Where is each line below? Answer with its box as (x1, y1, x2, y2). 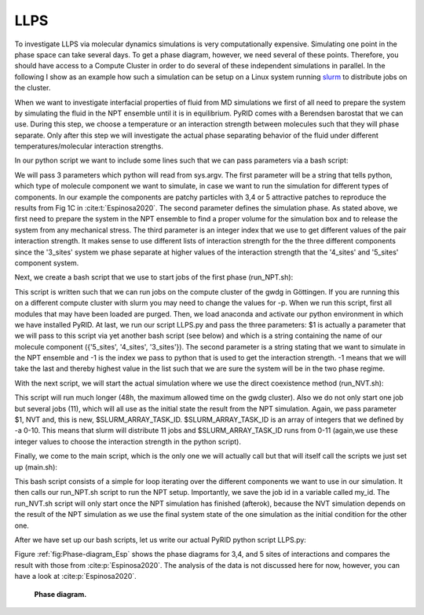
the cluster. (14, 83, 51, 93)
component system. (14, 258, 79, 267)
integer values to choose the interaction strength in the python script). (14, 437, 241, 446)
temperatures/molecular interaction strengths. (14, 141, 164, 151)
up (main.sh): (14, 462, 58, 471)
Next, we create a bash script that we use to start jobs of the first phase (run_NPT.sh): (14, 273, 294, 282)
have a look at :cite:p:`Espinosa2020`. (14, 572, 137, 581)
